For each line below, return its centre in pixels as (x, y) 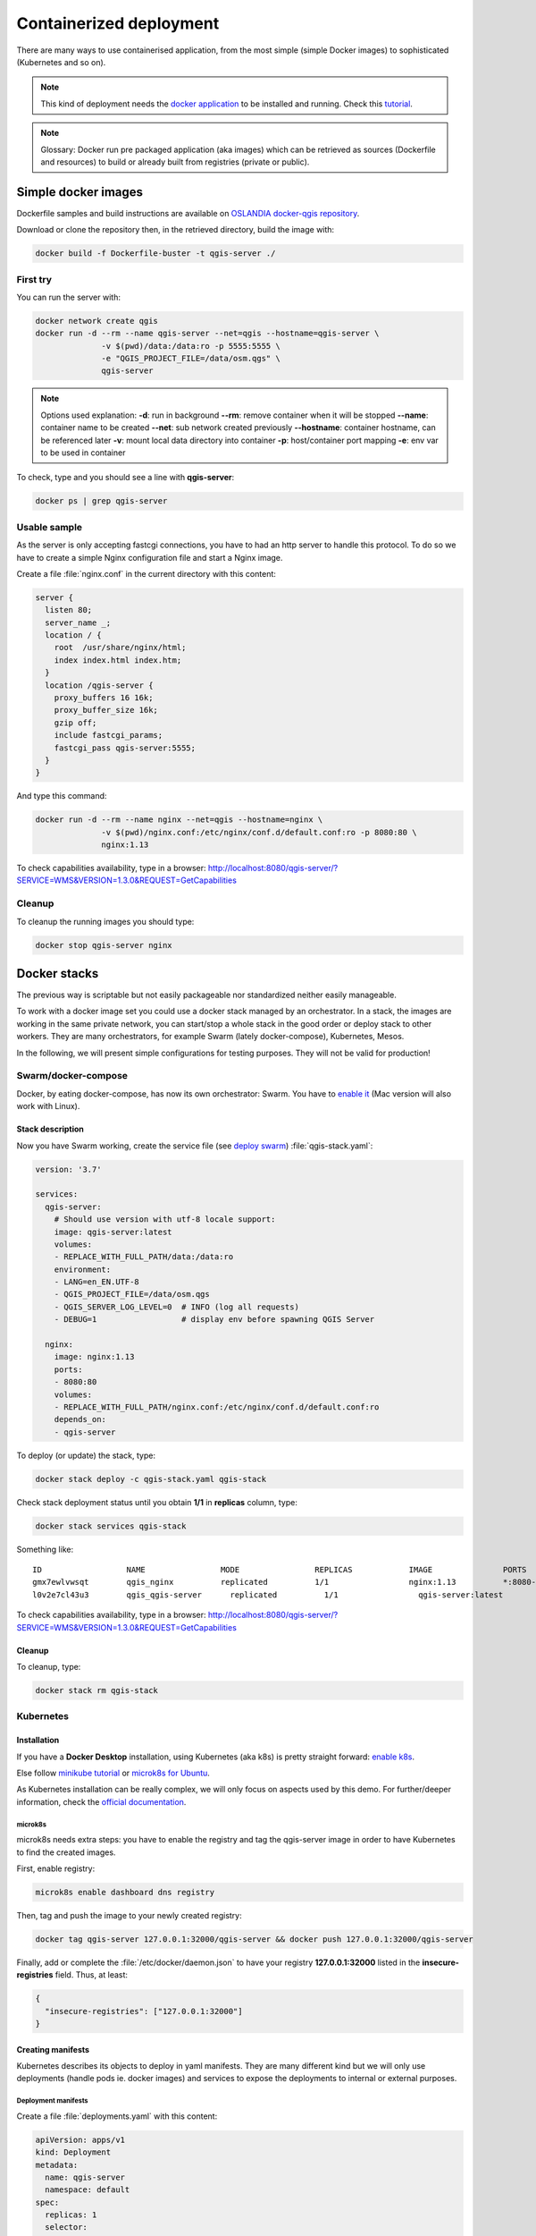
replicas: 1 (71, 2215)
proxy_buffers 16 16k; (104, 698)
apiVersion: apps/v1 (80, 2139)
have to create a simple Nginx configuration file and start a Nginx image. (150, 557)
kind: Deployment (73, 2152)
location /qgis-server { (99, 685)
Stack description (50, 1129)
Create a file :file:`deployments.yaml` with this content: (117, 2116)
